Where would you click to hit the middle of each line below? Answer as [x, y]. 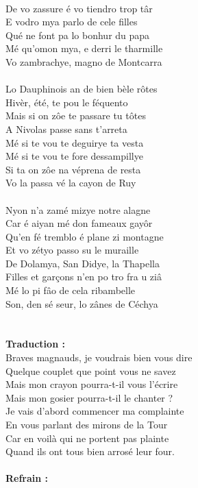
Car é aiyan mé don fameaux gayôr [79, 223]
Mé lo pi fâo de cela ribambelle [71, 290]
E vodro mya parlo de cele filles [72, 22]
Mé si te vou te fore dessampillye [74, 156]
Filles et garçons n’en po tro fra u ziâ [84, 277]
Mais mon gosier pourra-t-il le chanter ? [89, 397]
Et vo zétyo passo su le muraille [72, 250]
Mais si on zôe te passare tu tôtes [76, 115]
